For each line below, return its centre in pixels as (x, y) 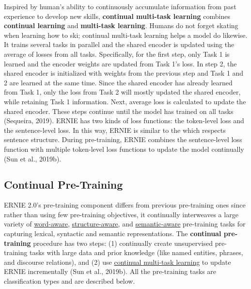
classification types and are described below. (70, 281)
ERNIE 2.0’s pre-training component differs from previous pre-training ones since (125, 205)
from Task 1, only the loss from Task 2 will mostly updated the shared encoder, (122, 92)
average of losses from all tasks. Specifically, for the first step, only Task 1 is (117, 54)
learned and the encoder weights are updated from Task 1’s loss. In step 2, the (120, 63)
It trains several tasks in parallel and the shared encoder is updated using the (119, 44)
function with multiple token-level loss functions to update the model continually (124, 149)
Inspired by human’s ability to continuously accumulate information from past (120, 6)
